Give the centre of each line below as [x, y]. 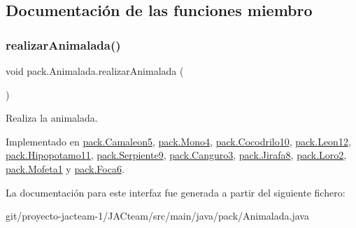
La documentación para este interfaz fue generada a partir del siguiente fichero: [176, 192]
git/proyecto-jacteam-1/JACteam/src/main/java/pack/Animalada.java [157, 216]
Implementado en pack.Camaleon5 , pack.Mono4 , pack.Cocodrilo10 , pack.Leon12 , [178, 141]
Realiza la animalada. [52, 118]
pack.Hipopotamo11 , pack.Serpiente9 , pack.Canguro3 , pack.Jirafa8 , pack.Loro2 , [176, 155]
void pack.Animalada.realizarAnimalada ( [95, 71]
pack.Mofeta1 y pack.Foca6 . [65, 168]
